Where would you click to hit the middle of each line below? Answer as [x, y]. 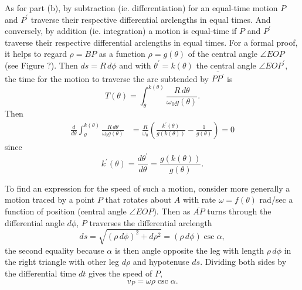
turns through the [239, 211]
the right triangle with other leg [62, 262]
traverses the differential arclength [151, 222]
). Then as [172, 211]
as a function [122, 54]
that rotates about [138, 199]
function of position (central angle [66, 211]
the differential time [40, 273]
